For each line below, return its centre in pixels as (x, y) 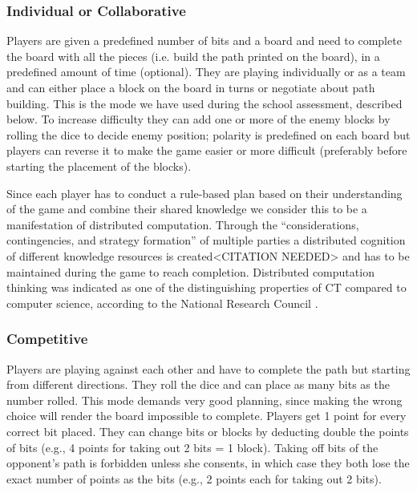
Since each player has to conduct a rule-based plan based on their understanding (204, 193)
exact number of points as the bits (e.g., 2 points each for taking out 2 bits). (194, 478)
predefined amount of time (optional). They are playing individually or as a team (206, 72)
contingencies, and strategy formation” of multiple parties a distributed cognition (206, 240)
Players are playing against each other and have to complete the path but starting (208, 368)
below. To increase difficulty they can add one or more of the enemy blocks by (198, 119)
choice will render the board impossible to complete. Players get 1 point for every (206, 416)
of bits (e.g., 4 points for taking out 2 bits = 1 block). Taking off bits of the (192, 447)
